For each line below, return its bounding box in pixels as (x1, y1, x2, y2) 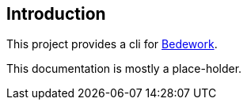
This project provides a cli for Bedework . (6, 37, 218, 51)
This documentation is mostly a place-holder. (6, 62, 242, 76)
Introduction (6, 4, 106, 24)
